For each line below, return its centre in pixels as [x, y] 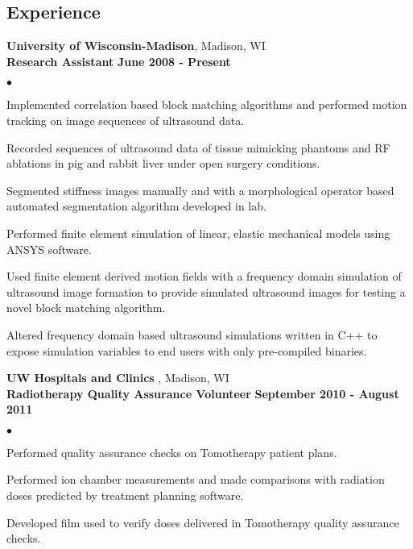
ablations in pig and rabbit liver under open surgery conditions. [163, 163]
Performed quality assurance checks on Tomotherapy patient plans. [172, 452]
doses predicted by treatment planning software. [125, 495]
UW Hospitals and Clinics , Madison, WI [118, 378]
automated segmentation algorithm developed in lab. [136, 206]
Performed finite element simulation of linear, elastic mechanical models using [198, 233]
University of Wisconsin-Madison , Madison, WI [136, 46]
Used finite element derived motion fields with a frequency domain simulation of [204, 276]
